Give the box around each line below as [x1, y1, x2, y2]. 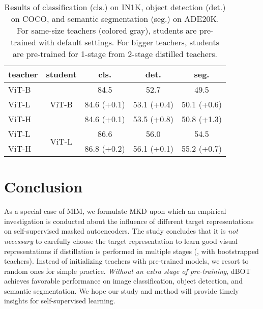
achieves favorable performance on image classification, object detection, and [4, 275, 243, 286]
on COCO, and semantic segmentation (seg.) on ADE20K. [11, 13, 219, 24]
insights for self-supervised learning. [4, 295, 115, 306]
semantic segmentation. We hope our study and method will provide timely [4, 285, 239, 296]
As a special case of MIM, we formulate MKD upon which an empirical [4, 206, 226, 216]
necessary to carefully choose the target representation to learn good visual [4, 235, 238, 246]
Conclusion [4, 176, 83, 197]
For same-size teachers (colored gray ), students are [16, 24, 197, 36]
